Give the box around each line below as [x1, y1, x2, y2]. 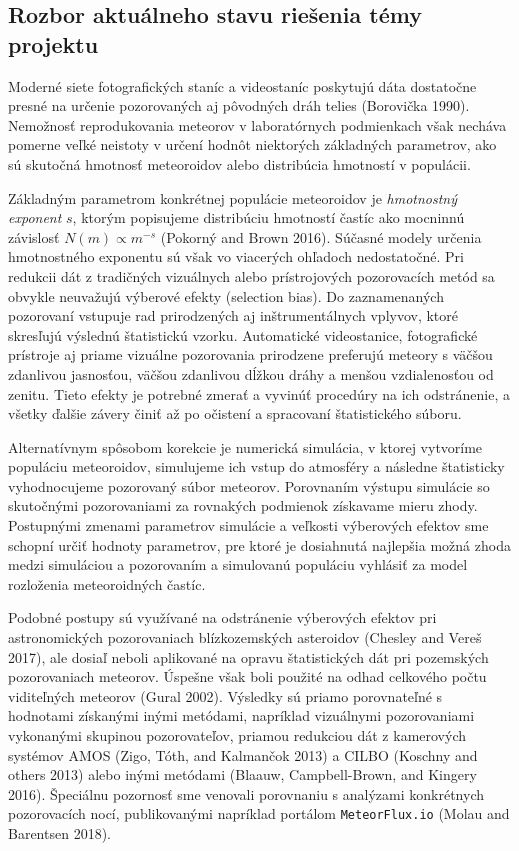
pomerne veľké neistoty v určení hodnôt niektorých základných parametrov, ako [8, 134, 497, 155]
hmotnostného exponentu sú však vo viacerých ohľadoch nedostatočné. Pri [8, 246, 464, 267]
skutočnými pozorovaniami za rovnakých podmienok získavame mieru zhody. [8, 495, 478, 516]
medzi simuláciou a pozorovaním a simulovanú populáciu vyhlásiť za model [8, 554, 468, 575]
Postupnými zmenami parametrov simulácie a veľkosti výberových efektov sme [8, 515, 489, 536]
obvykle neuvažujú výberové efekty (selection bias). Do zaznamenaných [8, 285, 444, 306]
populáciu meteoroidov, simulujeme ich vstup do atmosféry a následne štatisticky [8, 456, 505, 477]
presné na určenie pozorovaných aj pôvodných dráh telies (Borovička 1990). [8, 95, 470, 116]
